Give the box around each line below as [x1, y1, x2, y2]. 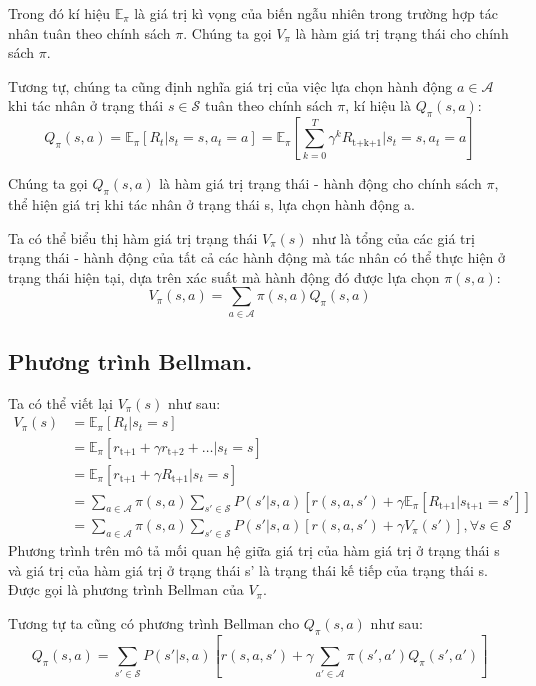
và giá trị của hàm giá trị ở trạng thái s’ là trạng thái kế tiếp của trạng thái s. [8, 559, 488, 580]
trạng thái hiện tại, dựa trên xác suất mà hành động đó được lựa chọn [8, 266, 440, 287]
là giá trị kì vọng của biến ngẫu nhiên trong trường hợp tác [134, 3, 498, 23]
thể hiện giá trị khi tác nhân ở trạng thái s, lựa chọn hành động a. [8, 193, 415, 214]
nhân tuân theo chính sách [8, 22, 171, 43]
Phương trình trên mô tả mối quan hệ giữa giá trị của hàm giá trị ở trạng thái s [8, 540, 500, 561]
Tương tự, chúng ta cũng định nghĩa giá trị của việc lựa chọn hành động [8, 75, 453, 96]
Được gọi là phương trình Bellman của [8, 579, 244, 600]
